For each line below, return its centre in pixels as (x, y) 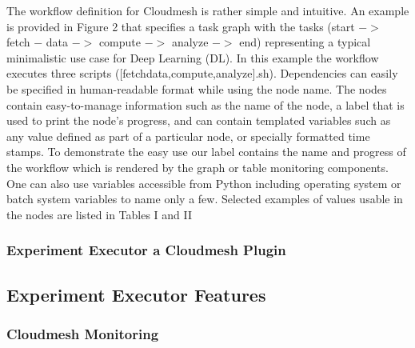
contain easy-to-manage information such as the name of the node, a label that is (206, 104)
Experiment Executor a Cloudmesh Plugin (146, 250)
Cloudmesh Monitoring (83, 333)
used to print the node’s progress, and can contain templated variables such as (199, 120)
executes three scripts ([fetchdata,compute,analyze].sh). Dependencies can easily (202, 73)
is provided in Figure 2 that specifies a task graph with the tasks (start (181, 26)
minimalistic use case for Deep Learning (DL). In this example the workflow (193, 57)
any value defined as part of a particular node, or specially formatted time (188, 136)
